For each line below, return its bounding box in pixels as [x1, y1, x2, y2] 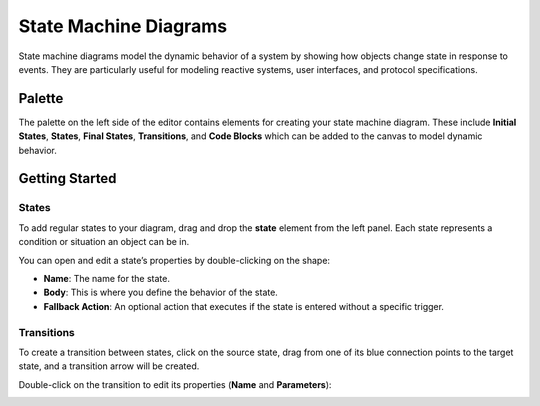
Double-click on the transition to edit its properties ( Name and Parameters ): [18, 378, 332, 390]
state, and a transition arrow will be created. [18, 360, 200, 372]
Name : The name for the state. [43, 272, 170, 284]
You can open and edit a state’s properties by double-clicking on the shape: [18, 254, 330, 266]
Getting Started [18, 170, 117, 187]
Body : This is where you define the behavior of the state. [43, 286, 279, 299]
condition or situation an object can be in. [18, 236, 190, 248]
